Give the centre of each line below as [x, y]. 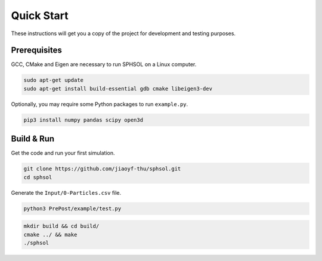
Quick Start [40, 15]
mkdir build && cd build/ [61, 226]
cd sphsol [38, 177]
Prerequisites [36, 50]
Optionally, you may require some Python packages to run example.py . [100, 104]
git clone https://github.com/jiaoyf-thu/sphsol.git [102, 169]
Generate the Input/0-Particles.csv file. [66, 192]
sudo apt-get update [53, 80]
